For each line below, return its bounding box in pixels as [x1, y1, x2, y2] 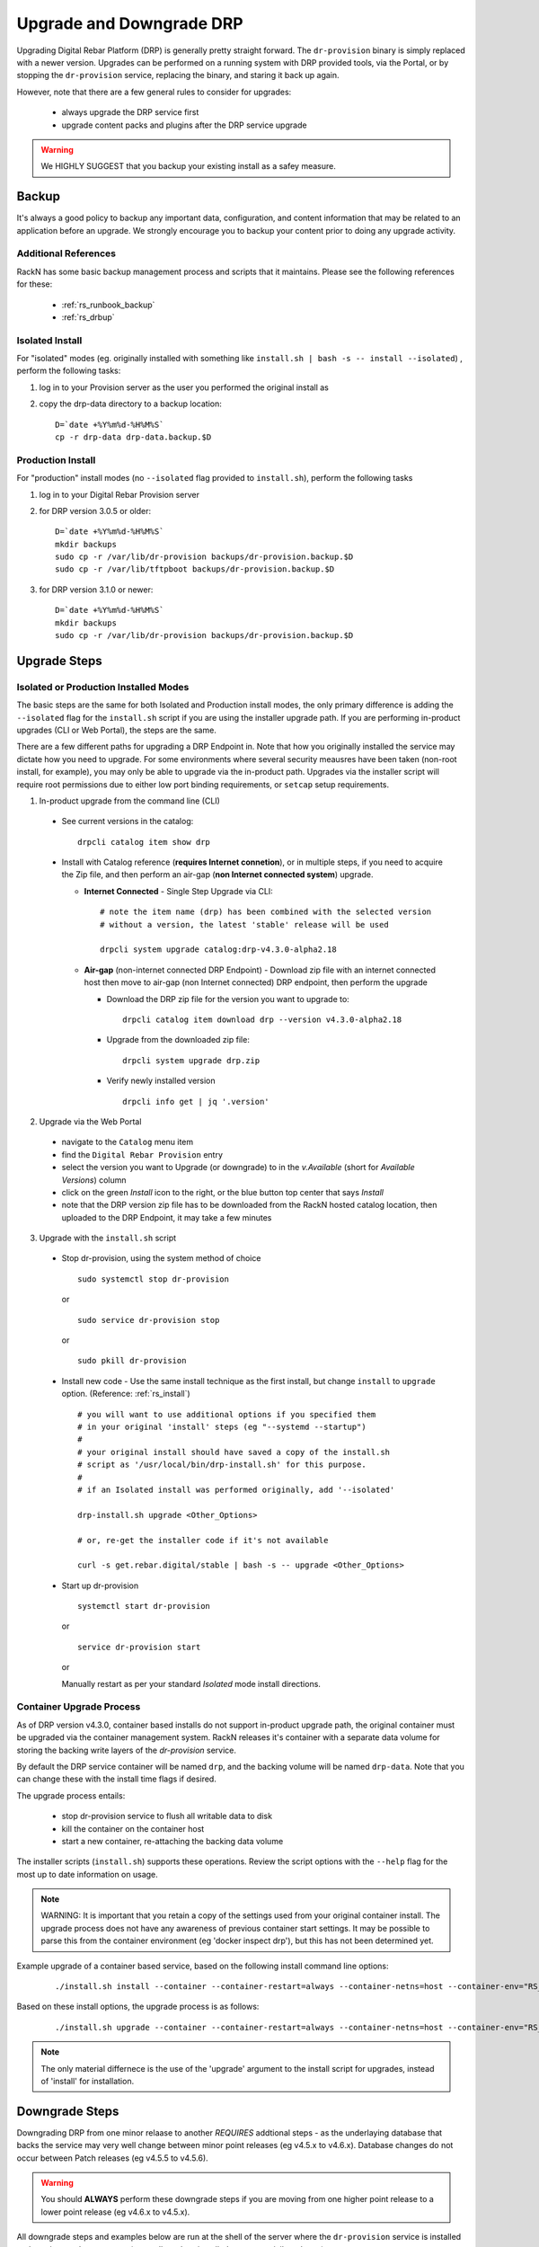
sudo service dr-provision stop [77, 1315, 220, 1325]
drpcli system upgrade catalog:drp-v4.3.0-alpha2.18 [100, 945, 337, 955]
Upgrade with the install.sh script [39, 1232, 177, 1244]
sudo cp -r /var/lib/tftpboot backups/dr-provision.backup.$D [55, 564, 335, 574]
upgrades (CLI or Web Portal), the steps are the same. [16, 724, 217, 735]
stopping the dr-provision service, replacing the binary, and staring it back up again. [16, 70, 340, 81]
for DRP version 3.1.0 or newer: [39, 584, 154, 595]
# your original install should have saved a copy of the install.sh [77, 1447, 391, 1457]
